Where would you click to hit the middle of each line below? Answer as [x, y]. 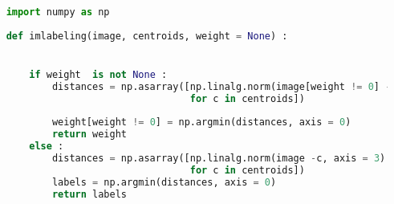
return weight [89, 135]
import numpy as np [58, 12]
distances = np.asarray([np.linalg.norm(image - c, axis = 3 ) [219, 158]
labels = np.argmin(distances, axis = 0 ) [164, 182]
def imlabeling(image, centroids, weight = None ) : [147, 36]
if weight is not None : [98, 74]
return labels [89, 194]
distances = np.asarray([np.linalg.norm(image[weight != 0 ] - [221, 86]
